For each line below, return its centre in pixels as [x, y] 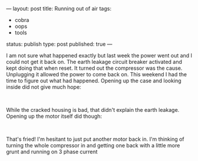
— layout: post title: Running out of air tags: [59, 9]
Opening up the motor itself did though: [54, 116]
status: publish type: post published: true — [59, 44]
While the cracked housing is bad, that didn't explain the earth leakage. [93, 110]
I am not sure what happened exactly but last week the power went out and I [99, 55]
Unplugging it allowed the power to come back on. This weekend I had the [97, 74]
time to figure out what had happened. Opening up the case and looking [94, 80]
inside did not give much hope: [44, 87]
